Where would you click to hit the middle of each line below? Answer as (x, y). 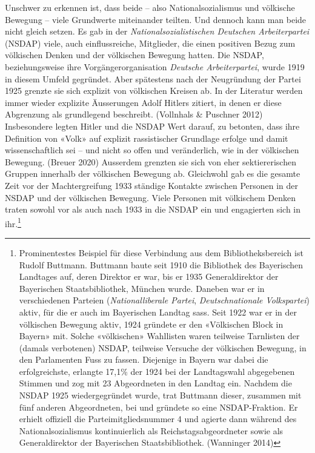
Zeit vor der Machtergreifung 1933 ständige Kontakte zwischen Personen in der (152, 185)
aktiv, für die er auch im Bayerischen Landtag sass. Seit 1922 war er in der (158, 312)
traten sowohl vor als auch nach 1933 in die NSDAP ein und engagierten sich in (153, 209)
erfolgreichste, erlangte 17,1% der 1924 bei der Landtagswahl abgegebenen (157, 371)
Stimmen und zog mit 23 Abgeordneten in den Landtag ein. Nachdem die (155, 383)
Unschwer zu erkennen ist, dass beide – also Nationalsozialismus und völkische (150, 7)
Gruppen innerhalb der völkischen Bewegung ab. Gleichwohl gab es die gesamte (153, 174)
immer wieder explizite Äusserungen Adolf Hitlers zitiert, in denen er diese (143, 102)
